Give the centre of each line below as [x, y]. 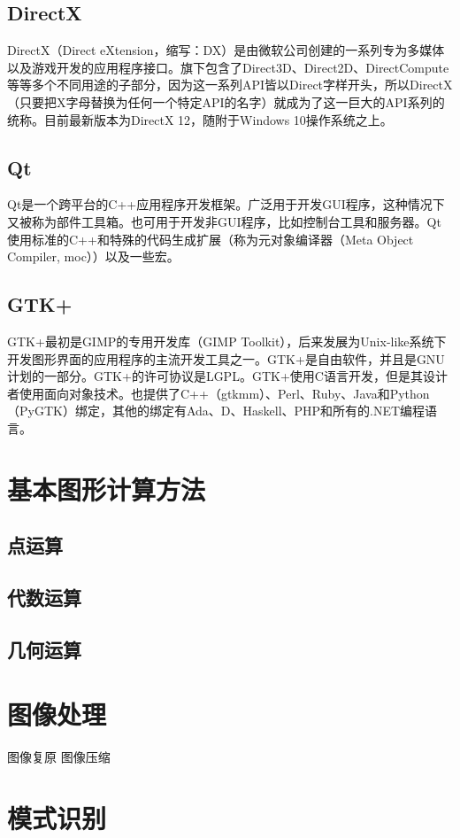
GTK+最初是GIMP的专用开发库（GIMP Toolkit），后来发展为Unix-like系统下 [227, 341]
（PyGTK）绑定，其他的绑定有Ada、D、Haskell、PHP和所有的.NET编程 [216, 411]
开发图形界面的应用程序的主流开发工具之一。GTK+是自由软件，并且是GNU [226, 358]
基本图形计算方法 [107, 489]
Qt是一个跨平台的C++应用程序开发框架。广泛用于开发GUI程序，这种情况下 [226, 204]
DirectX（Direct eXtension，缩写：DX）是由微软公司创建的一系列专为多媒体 [226, 50]
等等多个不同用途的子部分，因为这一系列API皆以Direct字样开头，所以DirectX [230, 85]
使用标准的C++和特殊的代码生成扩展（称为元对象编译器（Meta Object [211, 239]
